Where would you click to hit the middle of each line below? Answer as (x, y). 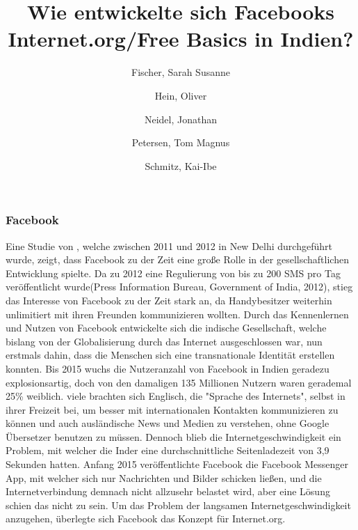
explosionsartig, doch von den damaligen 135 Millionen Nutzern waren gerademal (179, 382)
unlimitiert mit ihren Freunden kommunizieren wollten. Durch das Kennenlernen (177, 314)
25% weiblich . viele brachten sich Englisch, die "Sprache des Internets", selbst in (176, 396)
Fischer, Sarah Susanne (180, 72)
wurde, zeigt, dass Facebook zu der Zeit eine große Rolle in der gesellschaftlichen (177, 259)
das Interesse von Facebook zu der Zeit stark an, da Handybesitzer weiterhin (169, 300)
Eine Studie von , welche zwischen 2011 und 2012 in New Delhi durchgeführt (169, 245)
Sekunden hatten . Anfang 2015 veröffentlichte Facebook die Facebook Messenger (177, 464)
